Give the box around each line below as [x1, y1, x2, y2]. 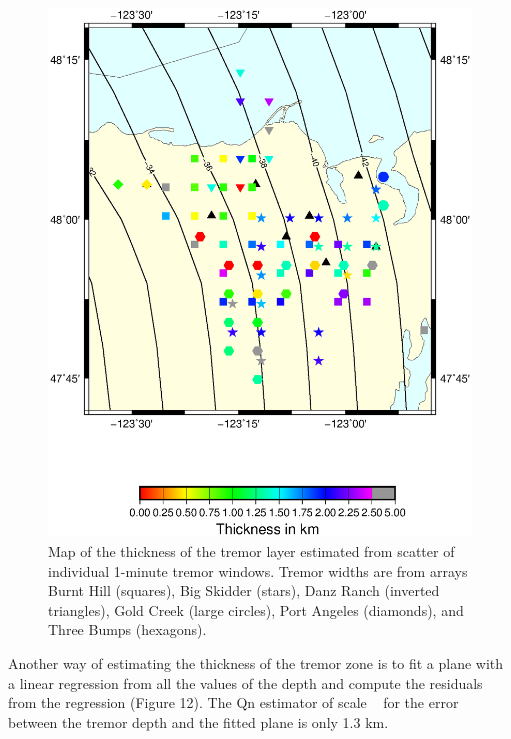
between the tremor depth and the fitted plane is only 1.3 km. [8, 711, 389, 732]
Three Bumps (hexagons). [48, 619, 207, 640]
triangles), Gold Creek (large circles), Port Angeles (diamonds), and [48, 599, 464, 620]
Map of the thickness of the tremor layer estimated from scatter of [48, 541, 455, 562]
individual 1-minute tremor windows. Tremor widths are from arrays [48, 560, 468, 581]
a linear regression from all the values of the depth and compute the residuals [8, 672, 483, 693]
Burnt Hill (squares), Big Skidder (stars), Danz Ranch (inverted [48, 580, 440, 601]
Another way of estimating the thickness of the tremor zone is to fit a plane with [8, 653, 504, 674]
